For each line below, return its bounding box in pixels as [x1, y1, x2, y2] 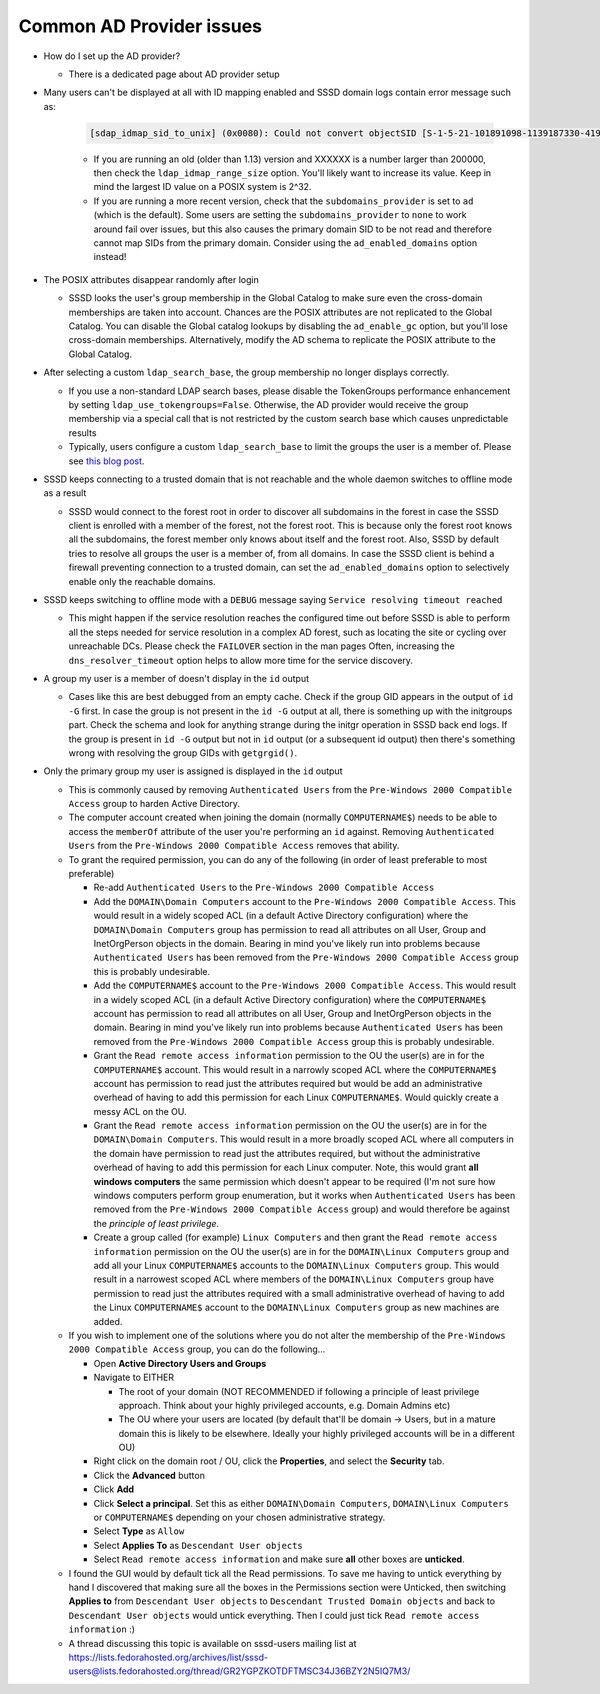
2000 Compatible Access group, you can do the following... [68, 1343, 326, 1355]
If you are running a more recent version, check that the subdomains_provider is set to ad [93, 195, 474, 207]
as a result [43, 487, 87, 499]
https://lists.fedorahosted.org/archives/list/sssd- [68, 1651, 269, 1663]
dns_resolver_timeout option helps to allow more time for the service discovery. [68, 654, 414, 666]
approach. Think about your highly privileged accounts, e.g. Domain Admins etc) [118, 1399, 451, 1411]
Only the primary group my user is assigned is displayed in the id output [43, 765, 343, 777]
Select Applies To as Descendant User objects [93, 1539, 304, 1551]
